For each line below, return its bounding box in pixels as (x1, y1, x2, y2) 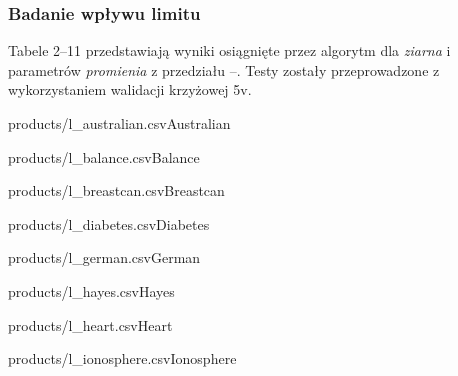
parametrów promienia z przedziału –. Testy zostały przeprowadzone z (8, 59, 440, 80)
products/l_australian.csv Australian (8, 113, 231, 133)
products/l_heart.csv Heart (8, 314, 173, 335)
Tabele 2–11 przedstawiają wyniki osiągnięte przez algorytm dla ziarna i (8, 40, 451, 61)
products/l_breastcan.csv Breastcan (8, 180, 225, 201)
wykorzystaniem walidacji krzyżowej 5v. (8, 79, 252, 100)
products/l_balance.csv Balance (8, 146, 200, 167)
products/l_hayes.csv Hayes (8, 280, 175, 301)
